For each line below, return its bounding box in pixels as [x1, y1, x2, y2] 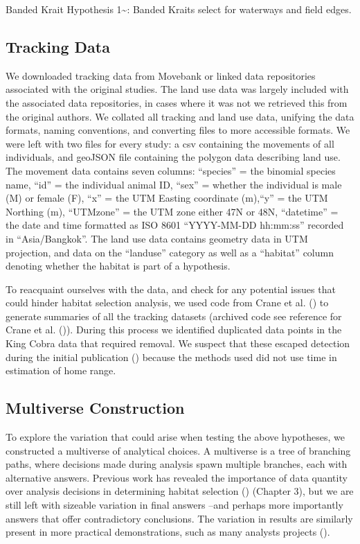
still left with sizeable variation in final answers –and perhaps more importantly [6, 498, 343, 512]
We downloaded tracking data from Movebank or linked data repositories [6, 68, 316, 82]
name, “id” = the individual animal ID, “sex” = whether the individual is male [6, 177, 342, 191]
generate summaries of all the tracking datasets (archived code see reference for [6, 308, 342, 323]
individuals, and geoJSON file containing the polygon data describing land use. [6, 150, 341, 164]
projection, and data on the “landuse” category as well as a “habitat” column [6, 245, 334, 259]
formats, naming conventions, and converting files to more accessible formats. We [6, 123, 350, 137]
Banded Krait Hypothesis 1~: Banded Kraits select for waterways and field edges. [6, 2, 352, 16]
